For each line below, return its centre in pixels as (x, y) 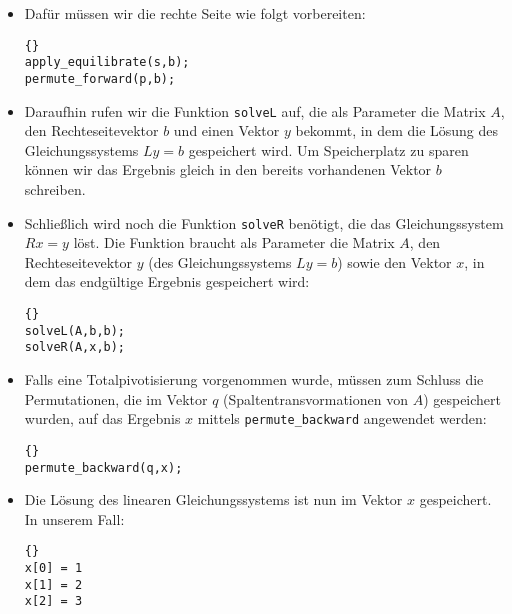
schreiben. (55, 189)
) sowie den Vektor (394, 261)
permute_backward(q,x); (103, 467)
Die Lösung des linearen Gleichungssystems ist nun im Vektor (213, 499)
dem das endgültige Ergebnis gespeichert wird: (167, 281)
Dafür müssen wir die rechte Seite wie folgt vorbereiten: (195, 13)
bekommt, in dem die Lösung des (397, 130)
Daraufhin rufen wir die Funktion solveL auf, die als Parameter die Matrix (255, 110)
